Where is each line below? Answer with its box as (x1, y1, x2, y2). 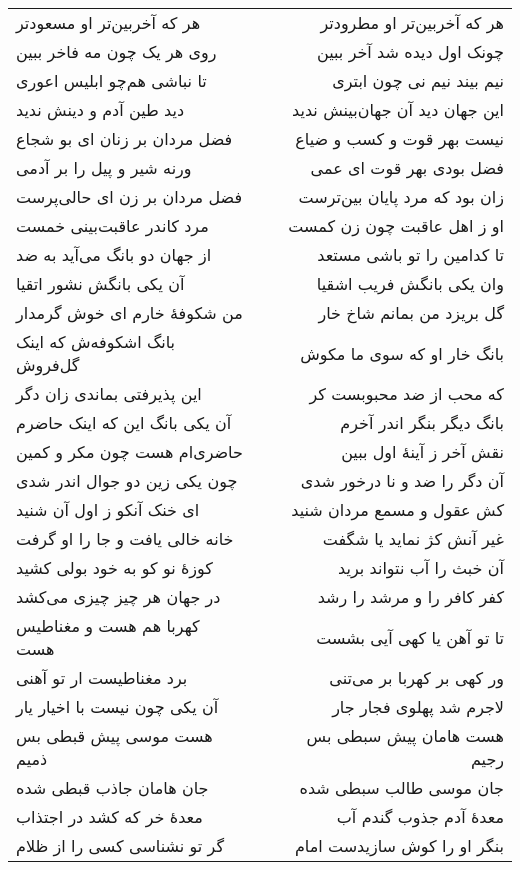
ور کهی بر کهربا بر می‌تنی (329, 666, 504, 689)
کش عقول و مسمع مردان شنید (291, 498, 504, 521)
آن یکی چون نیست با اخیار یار (16, 695, 219, 718)
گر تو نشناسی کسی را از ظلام (16, 834, 225, 857)
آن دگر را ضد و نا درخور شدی (300, 469, 504, 492)
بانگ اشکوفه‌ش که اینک (16, 330, 176, 353)
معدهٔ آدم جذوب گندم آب (336, 805, 504, 828)
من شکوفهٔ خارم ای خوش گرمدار (16, 301, 243, 324)
